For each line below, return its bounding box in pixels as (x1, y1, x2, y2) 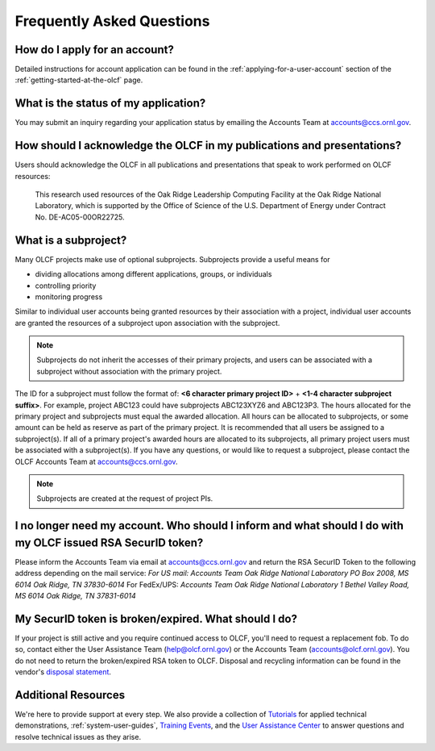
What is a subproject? (14, 233, 127, 247)
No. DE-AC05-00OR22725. (35, 212, 125, 222)
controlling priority (35, 281, 97, 290)
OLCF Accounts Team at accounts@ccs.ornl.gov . (14, 457, 178, 466)
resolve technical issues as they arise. (14, 732, 141, 741)
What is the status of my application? (14, 97, 206, 111)
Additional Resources (14, 688, 125, 702)
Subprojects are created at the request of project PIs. (36, 494, 213, 503)
